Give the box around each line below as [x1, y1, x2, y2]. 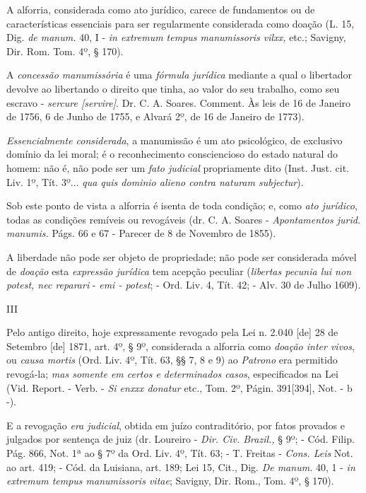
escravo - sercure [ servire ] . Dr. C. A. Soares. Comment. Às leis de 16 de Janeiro [6, 95, 351, 110]
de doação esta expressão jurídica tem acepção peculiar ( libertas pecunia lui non [6, 263, 352, 278]
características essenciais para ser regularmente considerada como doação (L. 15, [6, 16, 355, 30]
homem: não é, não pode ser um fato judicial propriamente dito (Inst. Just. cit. [6, 160, 349, 175]
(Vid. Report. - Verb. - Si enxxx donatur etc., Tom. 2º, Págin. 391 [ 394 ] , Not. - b [6, 380, 353, 395]
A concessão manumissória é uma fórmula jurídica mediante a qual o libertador [6, 67, 353, 82]
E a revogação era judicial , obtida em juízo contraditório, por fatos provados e [6, 417, 345, 432]
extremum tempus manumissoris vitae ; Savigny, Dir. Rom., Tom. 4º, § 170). [6, 473, 334, 488]
